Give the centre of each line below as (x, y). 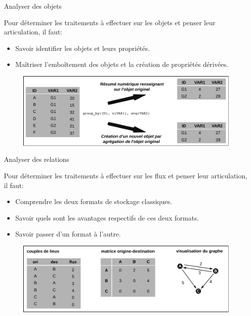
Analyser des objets (33, 6)
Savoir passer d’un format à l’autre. (68, 234)
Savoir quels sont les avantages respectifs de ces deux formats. (107, 217)
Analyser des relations (37, 159)
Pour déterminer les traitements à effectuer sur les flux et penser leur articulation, (126, 176)
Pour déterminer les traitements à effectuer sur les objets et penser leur (110, 22)
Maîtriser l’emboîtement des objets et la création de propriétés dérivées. (122, 64)
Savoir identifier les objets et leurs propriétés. (83, 48)
